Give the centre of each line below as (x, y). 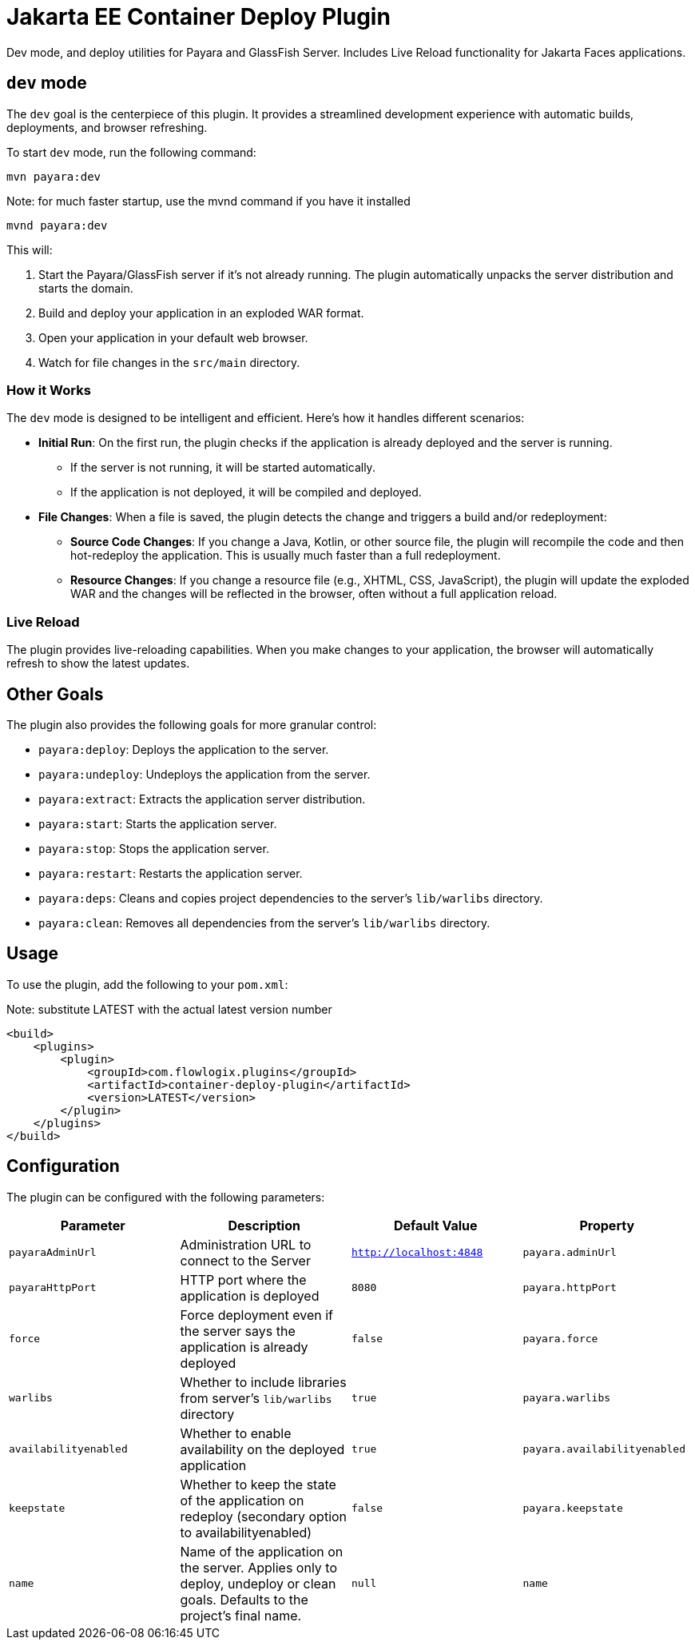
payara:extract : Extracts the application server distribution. (202, 799)
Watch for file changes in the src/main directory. (169, 362)
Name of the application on (262, 1551)
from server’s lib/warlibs (256, 1398)
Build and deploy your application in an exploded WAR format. (201, 313)
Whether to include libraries (263, 1382)
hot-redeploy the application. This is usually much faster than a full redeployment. (286, 556)
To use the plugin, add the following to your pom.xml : (147, 984)
